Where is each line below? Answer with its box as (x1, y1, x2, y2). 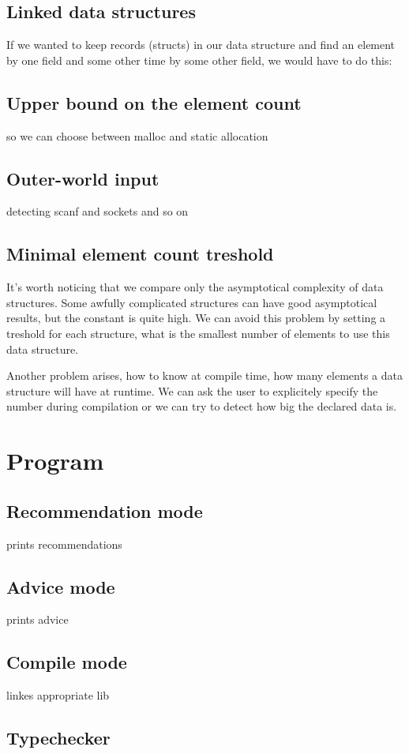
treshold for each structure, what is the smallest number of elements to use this (6, 324, 390, 341)
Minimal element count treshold (6, 242, 274, 266)
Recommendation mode (6, 498, 203, 523)
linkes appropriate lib (6, 687, 110, 703)
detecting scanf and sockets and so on (6, 203, 189, 219)
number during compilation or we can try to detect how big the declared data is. (6, 398, 397, 415)
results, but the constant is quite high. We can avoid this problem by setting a (6, 309, 386, 326)
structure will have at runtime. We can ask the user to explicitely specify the (6, 382, 378, 399)
